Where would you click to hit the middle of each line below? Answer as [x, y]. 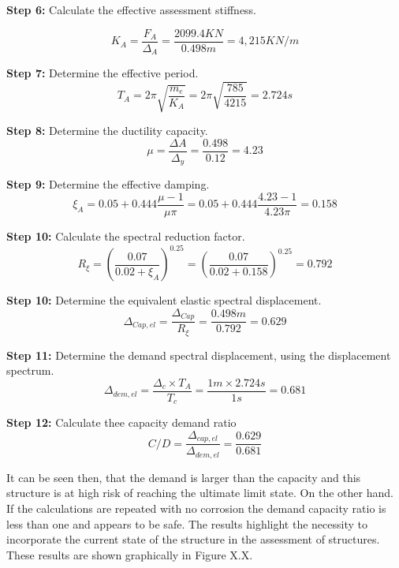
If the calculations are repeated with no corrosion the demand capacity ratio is [196, 508]
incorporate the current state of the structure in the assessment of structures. [193, 539]
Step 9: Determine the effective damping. [108, 184]
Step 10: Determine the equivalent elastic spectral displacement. [164, 300]
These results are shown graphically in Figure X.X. [130, 554]
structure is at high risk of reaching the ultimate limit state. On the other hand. [200, 493]
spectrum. [30, 370]
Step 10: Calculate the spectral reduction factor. [126, 236]
